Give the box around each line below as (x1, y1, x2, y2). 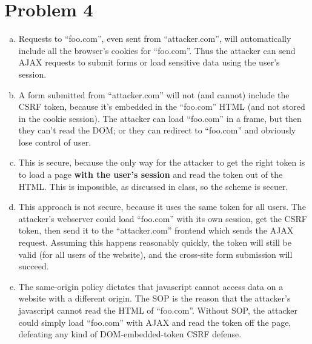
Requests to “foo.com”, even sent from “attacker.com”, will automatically (18, 32, 291, 45)
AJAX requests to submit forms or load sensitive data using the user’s (18, 56, 280, 69)
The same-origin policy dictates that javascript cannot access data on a (18, 280, 284, 292)
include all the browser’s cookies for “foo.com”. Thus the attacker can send (18, 44, 296, 56)
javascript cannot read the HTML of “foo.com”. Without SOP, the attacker (18, 304, 298, 316)
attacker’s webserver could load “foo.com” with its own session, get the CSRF (18, 212, 307, 224)
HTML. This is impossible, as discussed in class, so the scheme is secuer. (18, 180, 288, 192)
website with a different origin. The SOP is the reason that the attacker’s (18, 292, 291, 305)
